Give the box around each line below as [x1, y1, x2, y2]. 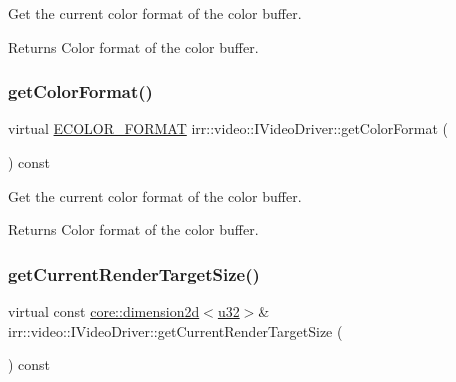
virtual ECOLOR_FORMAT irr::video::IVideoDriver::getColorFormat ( [8, 118, 449, 139]
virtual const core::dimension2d [8, 301, 200, 321]
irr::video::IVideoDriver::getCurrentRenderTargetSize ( [8, 320, 343, 341]
